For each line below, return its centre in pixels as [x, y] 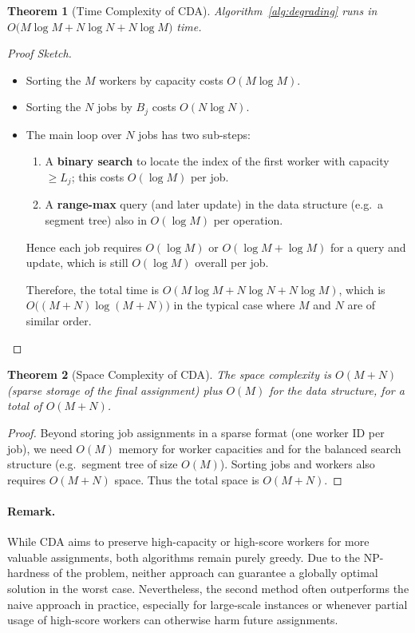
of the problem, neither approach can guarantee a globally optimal [215, 573]
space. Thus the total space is [187, 479]
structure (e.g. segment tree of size [93, 464]
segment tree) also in [96, 220]
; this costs [98, 177]
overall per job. [232, 263]
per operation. [248, 220]
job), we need [40, 448]
